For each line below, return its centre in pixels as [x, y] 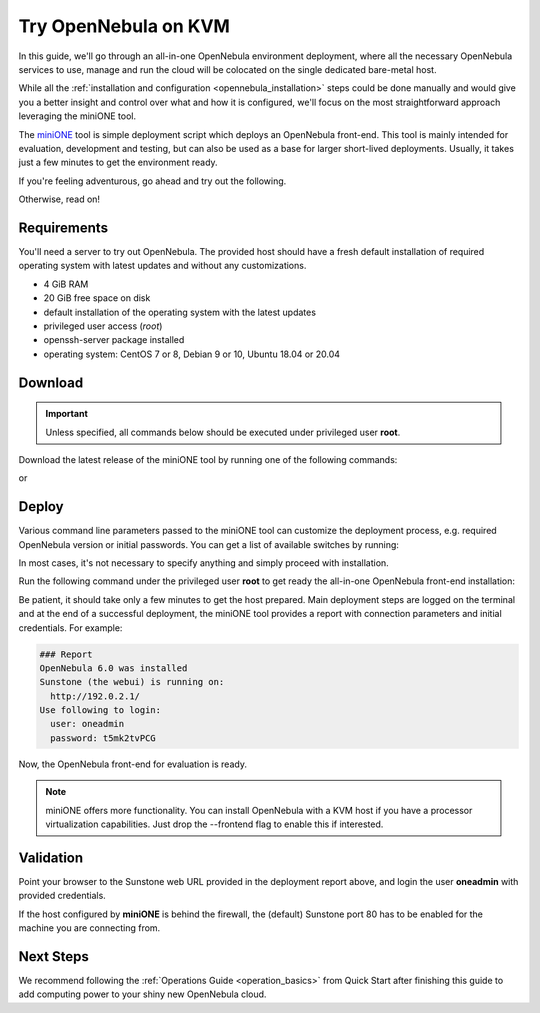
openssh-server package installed [114, 340]
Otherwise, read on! [59, 199]
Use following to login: [100, 710]
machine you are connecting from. [89, 928]
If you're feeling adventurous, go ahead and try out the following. [152, 181]
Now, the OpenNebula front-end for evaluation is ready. [132, 764]
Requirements [63, 227]
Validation [51, 857]
